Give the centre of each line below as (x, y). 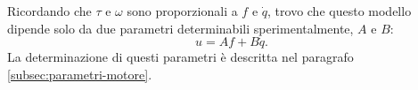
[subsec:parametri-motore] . (80, 74)
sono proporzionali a (182, 11)
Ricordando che (49, 11)
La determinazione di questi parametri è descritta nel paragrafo (180, 57)
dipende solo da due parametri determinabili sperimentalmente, (180, 28)
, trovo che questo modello (340, 11)
